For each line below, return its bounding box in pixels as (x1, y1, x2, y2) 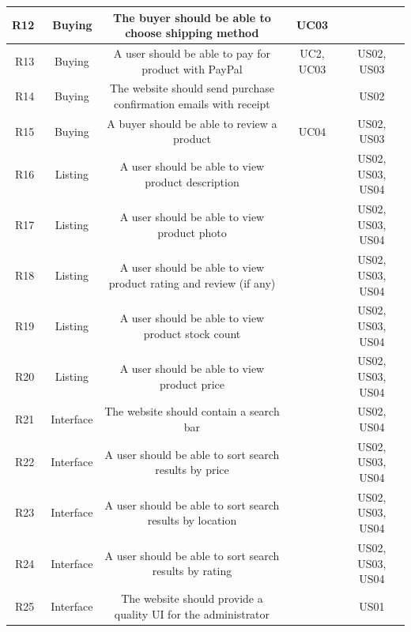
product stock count (143, 325, 241, 341)
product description (145, 173, 239, 190)
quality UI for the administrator (114, 605, 270, 622)
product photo (157, 224, 227, 240)
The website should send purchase (109, 80, 274, 96)
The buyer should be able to (113, 9, 271, 25)
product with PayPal (141, 60, 243, 77)
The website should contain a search (104, 403, 280, 419)
